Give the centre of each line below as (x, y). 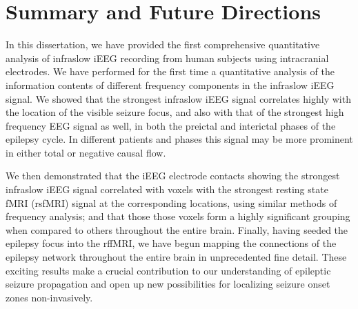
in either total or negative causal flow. (86, 152)
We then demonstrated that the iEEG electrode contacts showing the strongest (173, 176)
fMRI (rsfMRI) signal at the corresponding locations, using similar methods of (171, 202)
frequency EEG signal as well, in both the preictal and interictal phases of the (171, 125)
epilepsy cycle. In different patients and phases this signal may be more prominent (179, 139)
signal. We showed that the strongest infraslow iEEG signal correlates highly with (178, 98)
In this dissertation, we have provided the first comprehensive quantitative (163, 44)
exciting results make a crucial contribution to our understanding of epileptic (168, 270)
